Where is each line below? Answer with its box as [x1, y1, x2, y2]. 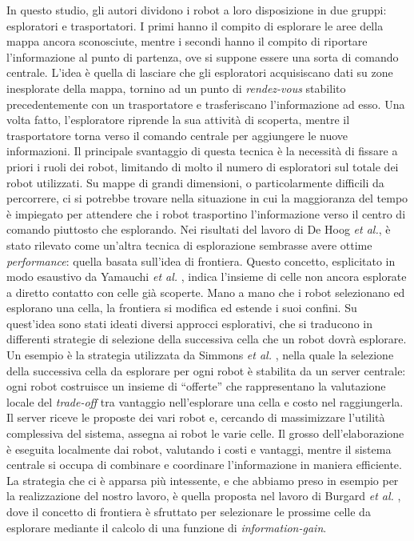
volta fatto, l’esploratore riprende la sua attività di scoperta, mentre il [6, 111, 350, 128]
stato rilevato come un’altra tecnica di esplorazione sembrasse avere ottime [6, 236, 372, 253]
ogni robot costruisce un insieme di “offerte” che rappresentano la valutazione [6, 378, 386, 395]
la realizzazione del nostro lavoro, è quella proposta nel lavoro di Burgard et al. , [6, 487, 401, 504]
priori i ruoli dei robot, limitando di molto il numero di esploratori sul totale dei [6, 158, 399, 174]
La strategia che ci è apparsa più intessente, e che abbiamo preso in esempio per [6, 471, 399, 488]
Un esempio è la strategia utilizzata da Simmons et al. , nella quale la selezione [6, 347, 394, 363]
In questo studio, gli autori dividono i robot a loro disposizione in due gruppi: [6, 2, 387, 18]
